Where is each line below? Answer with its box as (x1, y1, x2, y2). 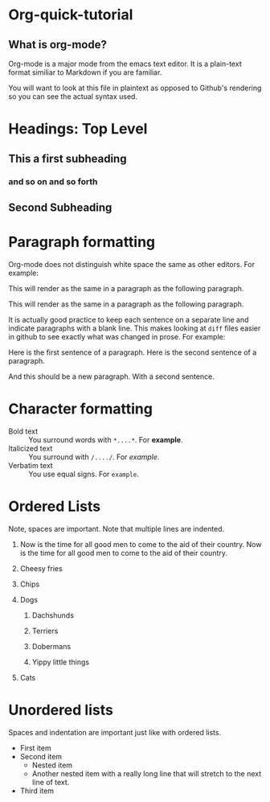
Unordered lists (8, 701, 114, 719)
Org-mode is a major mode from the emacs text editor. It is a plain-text (8, 59, 243, 68)
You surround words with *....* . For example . (28, 434, 183, 444)
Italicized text (8, 443, 53, 453)
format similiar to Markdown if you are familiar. (8, 68, 162, 77)
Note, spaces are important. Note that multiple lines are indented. (8, 524, 225, 533)
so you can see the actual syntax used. (8, 92, 138, 101)
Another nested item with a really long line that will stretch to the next (31, 768, 262, 778)
